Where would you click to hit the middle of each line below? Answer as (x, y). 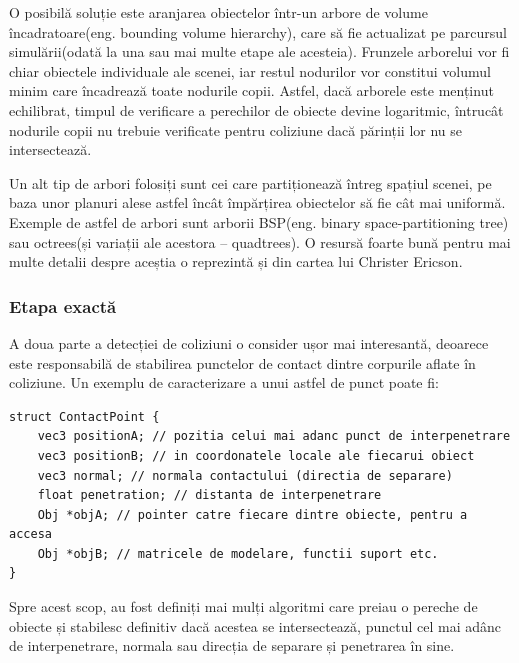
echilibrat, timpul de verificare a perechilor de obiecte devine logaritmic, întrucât (256, 109)
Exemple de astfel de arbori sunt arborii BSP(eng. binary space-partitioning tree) (259, 221)
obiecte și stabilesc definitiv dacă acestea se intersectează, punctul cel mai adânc (255, 625)
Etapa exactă (63, 305)
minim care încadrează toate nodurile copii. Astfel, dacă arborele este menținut (251, 90)
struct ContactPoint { (84, 416)
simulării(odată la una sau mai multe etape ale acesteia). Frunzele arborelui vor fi (259, 51)
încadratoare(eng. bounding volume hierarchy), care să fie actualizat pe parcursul (258, 31)
